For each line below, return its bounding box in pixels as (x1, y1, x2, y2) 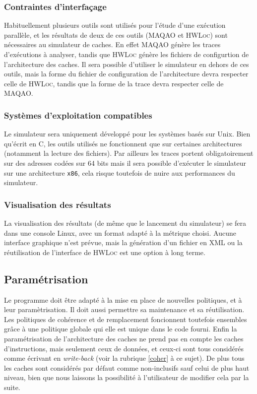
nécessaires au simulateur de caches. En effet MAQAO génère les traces (4, 39, 221, 50)
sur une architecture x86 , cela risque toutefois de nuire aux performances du (4, 167, 235, 178)
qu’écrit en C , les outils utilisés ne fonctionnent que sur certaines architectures (4, 138, 242, 148)
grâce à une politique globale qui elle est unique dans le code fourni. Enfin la (4, 324, 237, 334)
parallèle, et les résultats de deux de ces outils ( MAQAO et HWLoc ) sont (4, 29, 228, 40)
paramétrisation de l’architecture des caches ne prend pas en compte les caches (4, 333, 244, 343)
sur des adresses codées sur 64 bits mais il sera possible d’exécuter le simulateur (4, 157, 247, 168)
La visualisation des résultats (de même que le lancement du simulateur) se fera (4, 218, 247, 228)
